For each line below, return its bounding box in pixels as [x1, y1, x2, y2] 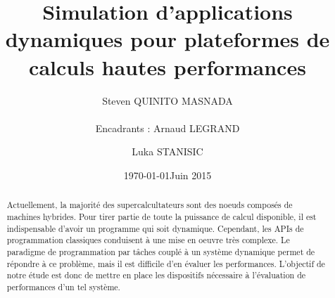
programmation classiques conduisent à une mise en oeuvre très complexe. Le [6, 234, 290, 246]
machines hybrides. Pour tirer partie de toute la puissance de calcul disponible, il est [6, 210, 317, 222]
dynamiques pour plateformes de [5, 25, 330, 53]
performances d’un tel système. [6, 280, 120, 292]
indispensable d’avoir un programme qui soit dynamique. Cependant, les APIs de [6, 222, 304, 234]
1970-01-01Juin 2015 [123, 167, 212, 182]
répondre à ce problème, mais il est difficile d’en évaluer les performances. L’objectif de [6, 257, 325, 269]
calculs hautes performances [29, 52, 306, 81]
